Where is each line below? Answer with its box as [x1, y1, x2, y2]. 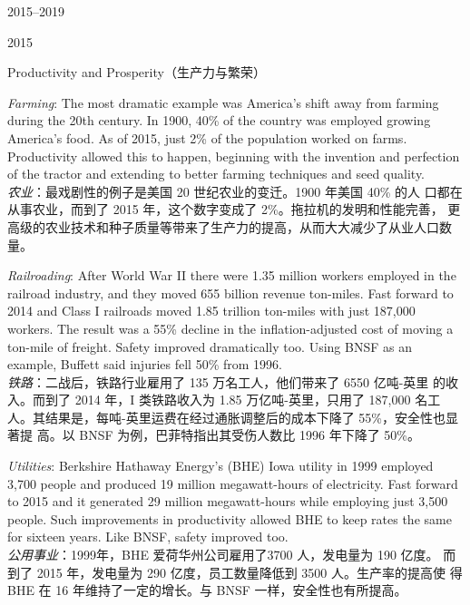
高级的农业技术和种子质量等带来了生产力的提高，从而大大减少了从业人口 [7, 217, 439, 236]
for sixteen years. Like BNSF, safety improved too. [7, 527, 289, 546]
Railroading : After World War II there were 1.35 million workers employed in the [7, 266, 456, 285]
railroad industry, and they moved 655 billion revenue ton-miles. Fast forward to [7, 283, 454, 302]
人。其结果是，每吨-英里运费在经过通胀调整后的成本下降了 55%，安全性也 [7, 407, 446, 426]
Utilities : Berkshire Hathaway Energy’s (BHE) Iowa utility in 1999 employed [7, 456, 434, 475]
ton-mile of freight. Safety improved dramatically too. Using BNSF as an [7, 337, 412, 356]
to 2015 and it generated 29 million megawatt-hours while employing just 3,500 [7, 492, 448, 511]
